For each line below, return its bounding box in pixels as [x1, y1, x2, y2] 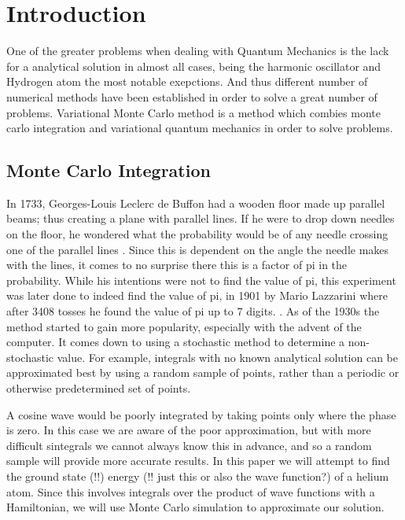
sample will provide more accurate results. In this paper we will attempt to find [6, 452, 390, 469]
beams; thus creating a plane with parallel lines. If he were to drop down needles [6, 210, 395, 227]
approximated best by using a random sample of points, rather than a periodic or [6, 364, 399, 381]
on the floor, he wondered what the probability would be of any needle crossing [6, 226, 388, 242]
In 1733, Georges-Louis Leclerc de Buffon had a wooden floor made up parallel [6, 194, 385, 211]
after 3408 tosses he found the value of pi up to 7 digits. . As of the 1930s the [6, 303, 380, 319]
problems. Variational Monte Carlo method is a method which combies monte [6, 104, 381, 120]
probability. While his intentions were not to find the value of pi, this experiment [6, 271, 396, 288]
